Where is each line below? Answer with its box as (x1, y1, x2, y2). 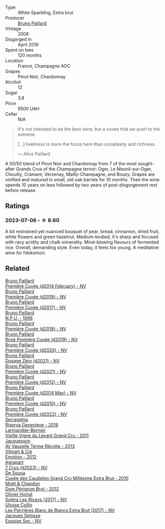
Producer (5, 15, 25, 21)
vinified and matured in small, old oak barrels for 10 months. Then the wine (5, 177, 159, 182)
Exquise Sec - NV (5, 517, 42, 524)
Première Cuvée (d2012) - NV (5, 379, 67, 385)
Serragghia (5, 416, 29, 422)
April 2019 (18, 42, 39, 47)
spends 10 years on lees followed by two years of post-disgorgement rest (5, 182, 157, 188)
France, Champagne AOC (18, 63, 71, 69)
